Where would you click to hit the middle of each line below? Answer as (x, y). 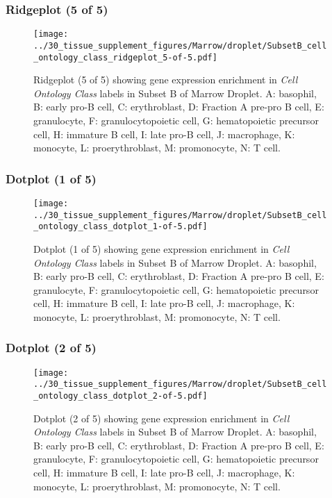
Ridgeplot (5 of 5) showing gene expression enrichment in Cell (166, 80)
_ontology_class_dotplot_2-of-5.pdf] (121, 396)
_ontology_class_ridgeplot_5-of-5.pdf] (125, 57)
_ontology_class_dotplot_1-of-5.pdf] (121, 227)
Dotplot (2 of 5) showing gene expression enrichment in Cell (161, 418)
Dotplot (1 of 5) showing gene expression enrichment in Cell (161, 248)
